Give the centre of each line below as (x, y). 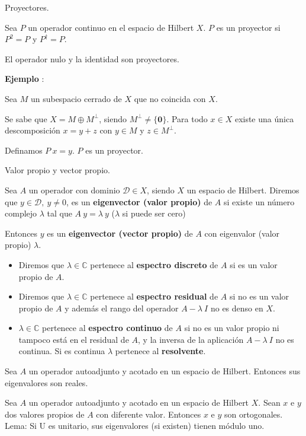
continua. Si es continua (62, 351)
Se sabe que (26, 118)
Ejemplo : (25, 79)
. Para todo (187, 118)
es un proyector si (248, 27)
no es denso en (237, 308)
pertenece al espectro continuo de (107, 328)
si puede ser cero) (154, 213)
